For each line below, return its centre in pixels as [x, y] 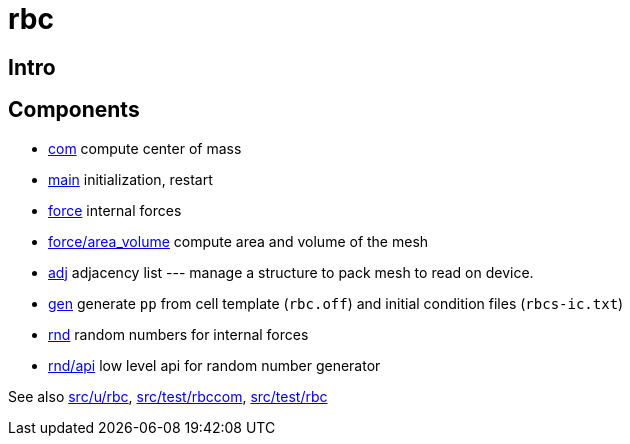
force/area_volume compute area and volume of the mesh [238, 241]
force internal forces [115, 210]
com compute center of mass [145, 148]
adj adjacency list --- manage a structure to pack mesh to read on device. [291, 272]
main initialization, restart [130, 179]
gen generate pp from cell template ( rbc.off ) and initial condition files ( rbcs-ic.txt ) [336, 303]
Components [74, 110]
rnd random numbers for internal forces [178, 334]
